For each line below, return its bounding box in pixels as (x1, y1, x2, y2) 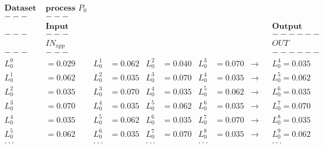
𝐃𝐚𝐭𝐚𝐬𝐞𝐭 (4, 4, 36, 13)
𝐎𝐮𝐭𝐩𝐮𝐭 (272, 22, 302, 31)
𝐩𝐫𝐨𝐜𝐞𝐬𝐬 (45, 4, 76, 13)
